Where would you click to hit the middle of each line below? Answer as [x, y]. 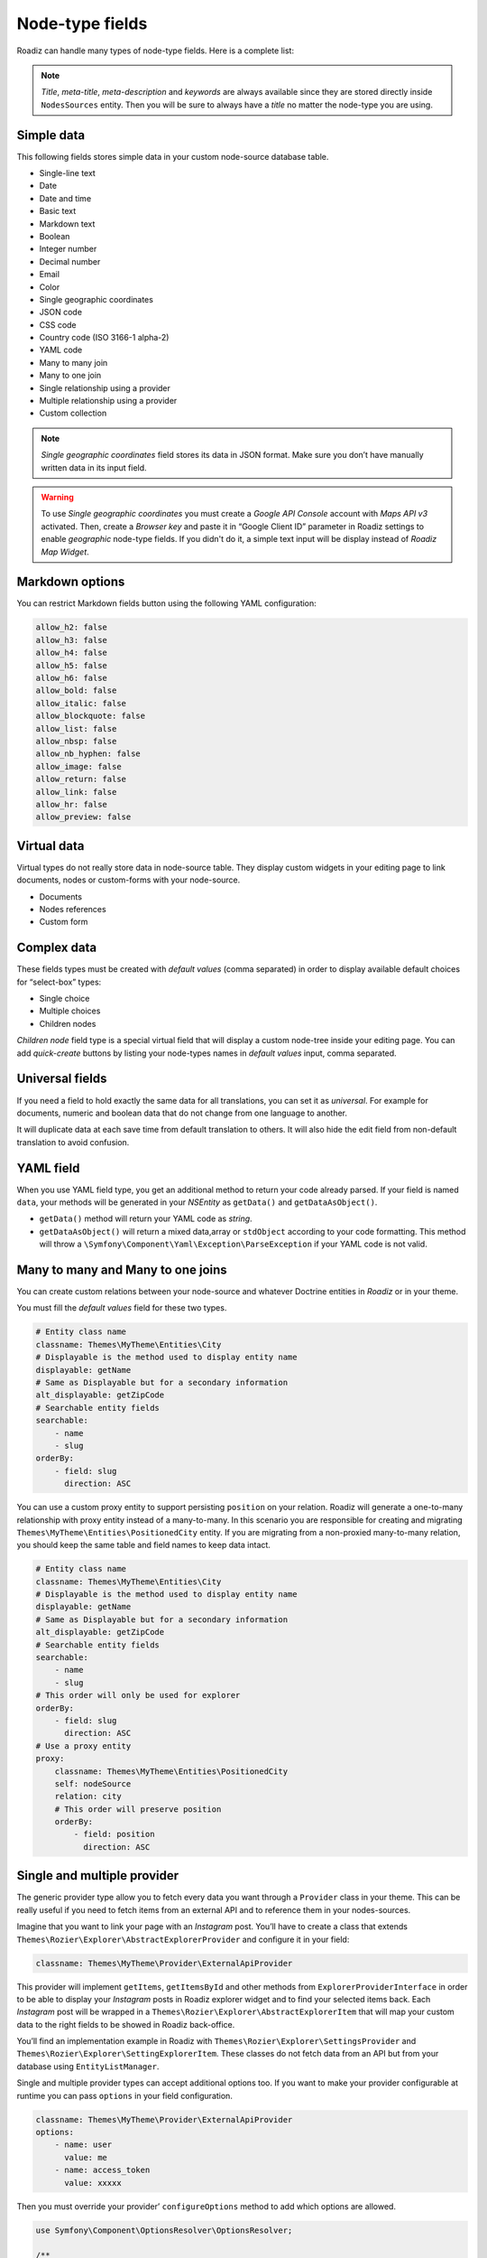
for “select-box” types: [59, 982]
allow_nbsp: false [76, 741]
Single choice [64, 999]
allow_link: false [76, 792]
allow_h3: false [72, 640]
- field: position [114, 1834]
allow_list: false [76, 728]
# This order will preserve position [138, 1809]
